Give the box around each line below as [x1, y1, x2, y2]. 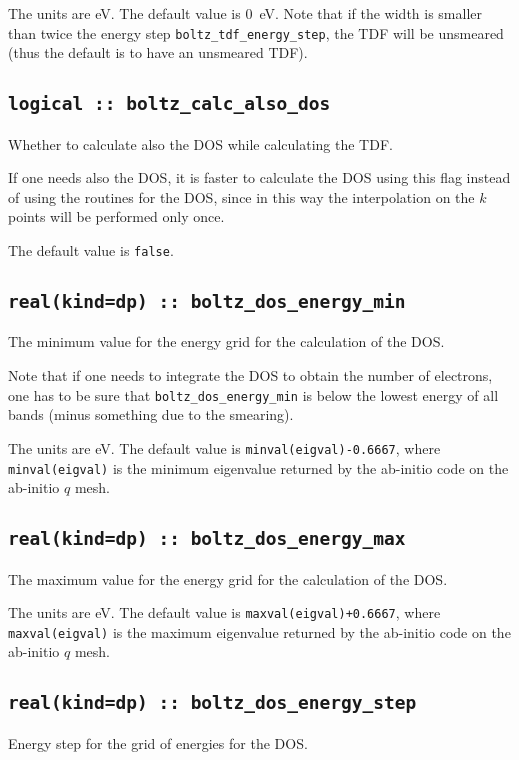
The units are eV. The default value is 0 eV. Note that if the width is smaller [8, 3, 483, 23]
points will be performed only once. [8, 206, 225, 227]
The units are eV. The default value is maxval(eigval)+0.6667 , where [8, 602, 441, 623]
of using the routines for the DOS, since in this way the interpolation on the [8, 186, 475, 207]
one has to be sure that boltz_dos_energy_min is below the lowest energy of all [8, 384, 499, 405]
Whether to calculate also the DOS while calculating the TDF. [8, 133, 393, 154]
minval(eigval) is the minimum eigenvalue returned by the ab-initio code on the [8, 457, 509, 478]
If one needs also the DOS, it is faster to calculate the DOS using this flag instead [8, 167, 511, 188]
